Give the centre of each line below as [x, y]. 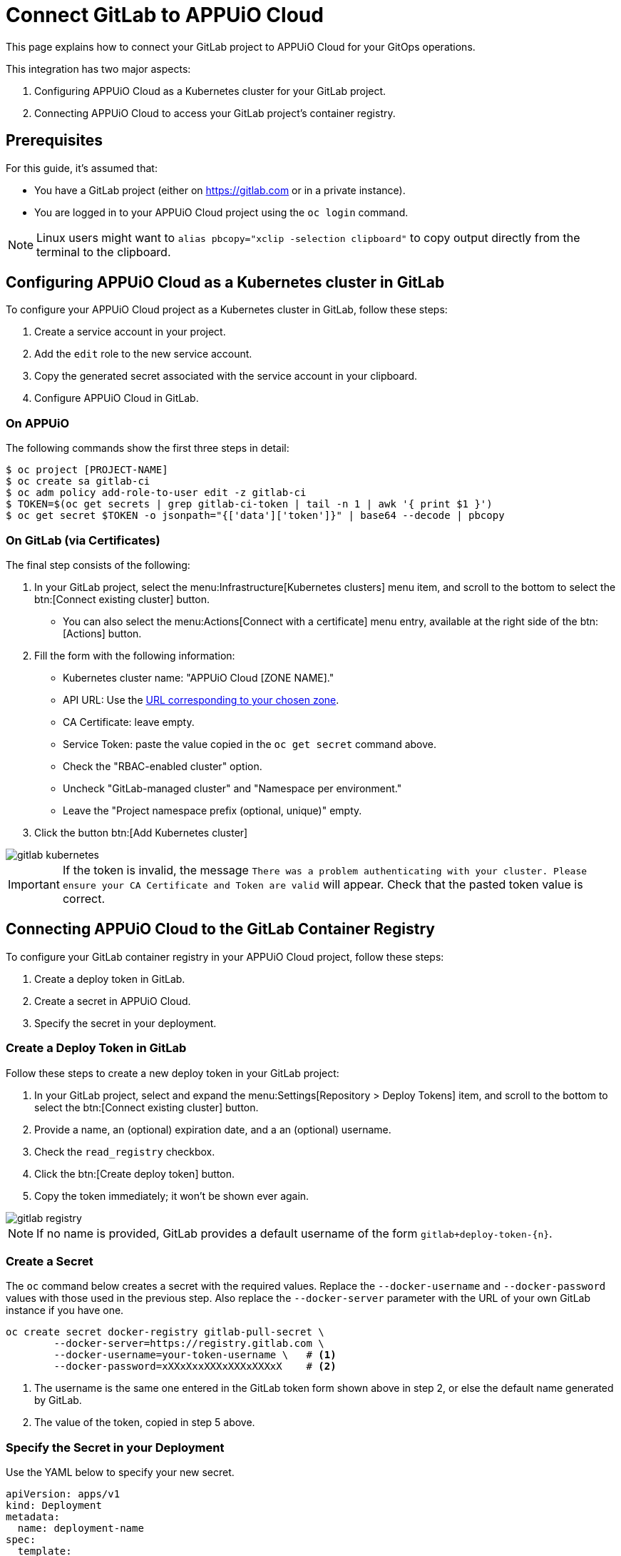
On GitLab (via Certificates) [83, 540]
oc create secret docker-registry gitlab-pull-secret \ [165, 1332]
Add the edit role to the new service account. [143, 354]
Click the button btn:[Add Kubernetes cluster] [141, 832]
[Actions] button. [102, 633]
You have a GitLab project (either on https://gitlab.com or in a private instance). [220, 190]
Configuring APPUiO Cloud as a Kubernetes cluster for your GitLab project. [210, 91]
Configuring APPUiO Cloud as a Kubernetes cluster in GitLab [225, 283]
